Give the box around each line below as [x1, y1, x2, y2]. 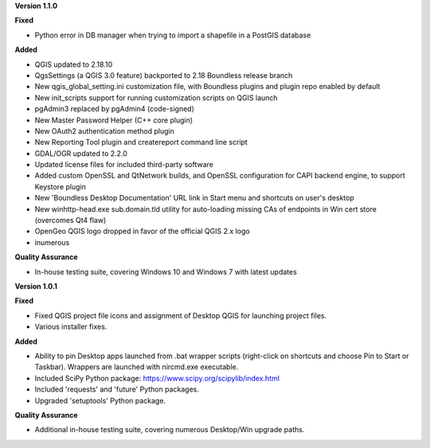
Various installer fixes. [34, 322, 107, 332]
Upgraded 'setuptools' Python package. [34, 395, 166, 405]
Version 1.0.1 [14, 281, 57, 290]
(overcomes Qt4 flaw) [34, 216, 107, 225]
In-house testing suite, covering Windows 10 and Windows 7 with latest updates [34, 267, 298, 276]
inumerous [34, 237, 70, 247]
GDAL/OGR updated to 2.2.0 [34, 148, 127, 158]
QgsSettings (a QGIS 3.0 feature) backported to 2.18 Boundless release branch [34, 70, 293, 80]
